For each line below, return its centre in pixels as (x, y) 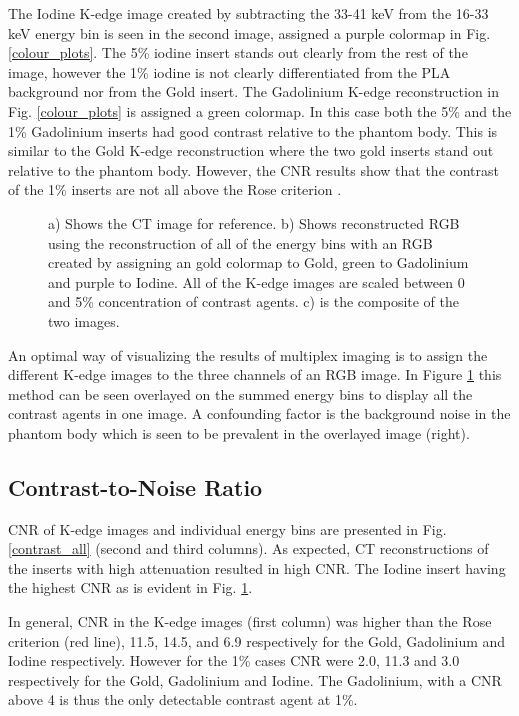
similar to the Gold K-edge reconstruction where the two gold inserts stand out (251, 150)
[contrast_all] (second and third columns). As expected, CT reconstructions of (248, 548)
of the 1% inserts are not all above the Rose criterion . (175, 189)
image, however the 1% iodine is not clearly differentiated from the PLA (229, 71)
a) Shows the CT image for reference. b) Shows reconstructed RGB (254, 222)
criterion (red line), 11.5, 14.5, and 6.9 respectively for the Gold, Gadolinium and (257, 640)
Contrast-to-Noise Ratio (135, 486)
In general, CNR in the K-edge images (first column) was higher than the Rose (250, 621)
